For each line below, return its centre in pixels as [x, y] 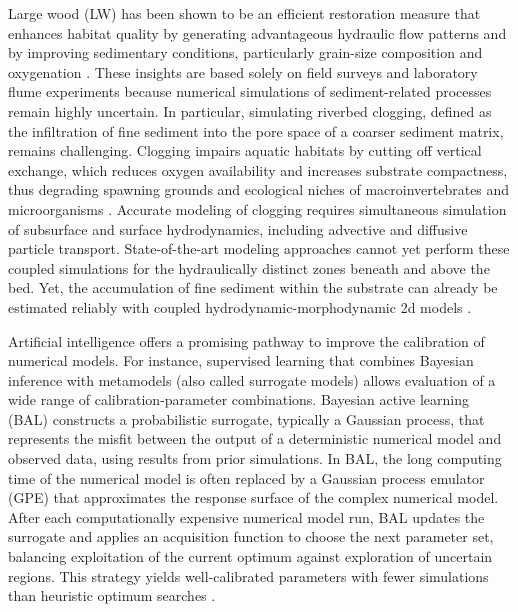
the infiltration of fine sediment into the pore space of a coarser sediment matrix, [256, 130]
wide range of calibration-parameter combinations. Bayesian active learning [238, 399]
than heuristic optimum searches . [112, 595]
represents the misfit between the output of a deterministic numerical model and [255, 438]
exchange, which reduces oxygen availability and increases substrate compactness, [258, 169]
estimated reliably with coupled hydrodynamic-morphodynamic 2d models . [240, 306]
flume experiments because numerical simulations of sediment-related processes [250, 91]
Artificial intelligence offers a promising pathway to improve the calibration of [246, 340]
